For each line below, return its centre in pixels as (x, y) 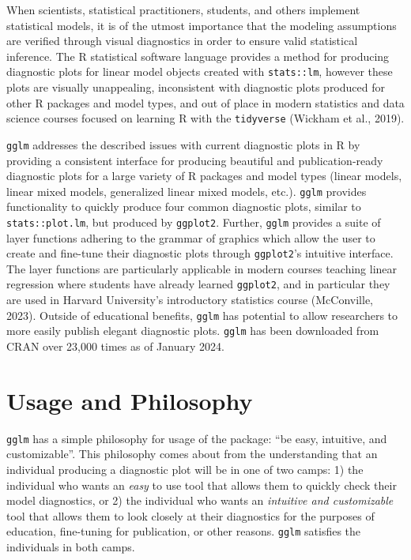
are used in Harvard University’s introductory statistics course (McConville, (190, 300)
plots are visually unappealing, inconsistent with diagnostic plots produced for (196, 87)
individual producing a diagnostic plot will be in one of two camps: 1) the (185, 469)
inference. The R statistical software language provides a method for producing (198, 56)
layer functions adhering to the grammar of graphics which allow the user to (191, 237)
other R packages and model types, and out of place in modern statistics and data (205, 102)
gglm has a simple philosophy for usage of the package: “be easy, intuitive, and (197, 438)
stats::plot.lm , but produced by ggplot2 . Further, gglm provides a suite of (194, 222)
